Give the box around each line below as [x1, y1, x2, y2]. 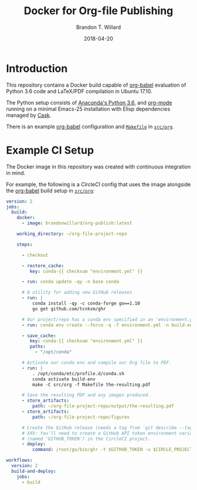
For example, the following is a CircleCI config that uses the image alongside [6, 181, 191, 188]
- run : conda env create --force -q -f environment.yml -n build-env [21, 322, 195, 328]
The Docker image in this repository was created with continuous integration [6, 163, 191, 170]
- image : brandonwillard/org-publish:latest [21, 220, 133, 226]
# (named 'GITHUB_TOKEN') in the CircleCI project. [21, 436, 151, 442]
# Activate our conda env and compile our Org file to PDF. [21, 360, 172, 366]
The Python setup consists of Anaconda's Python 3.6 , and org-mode [6, 99, 172, 106]
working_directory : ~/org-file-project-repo [16, 231, 127, 237]
